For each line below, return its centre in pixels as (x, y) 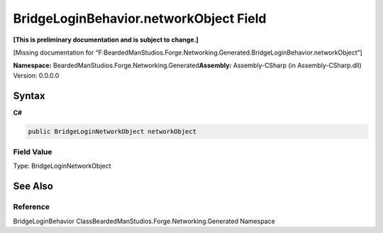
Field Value (33, 152)
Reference (31, 207)
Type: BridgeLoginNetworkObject (62, 166)
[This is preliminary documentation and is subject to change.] (106, 40)
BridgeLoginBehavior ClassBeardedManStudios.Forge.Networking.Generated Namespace (144, 221)
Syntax (29, 96)
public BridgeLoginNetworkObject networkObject (112, 131)
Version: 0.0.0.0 (36, 75)
